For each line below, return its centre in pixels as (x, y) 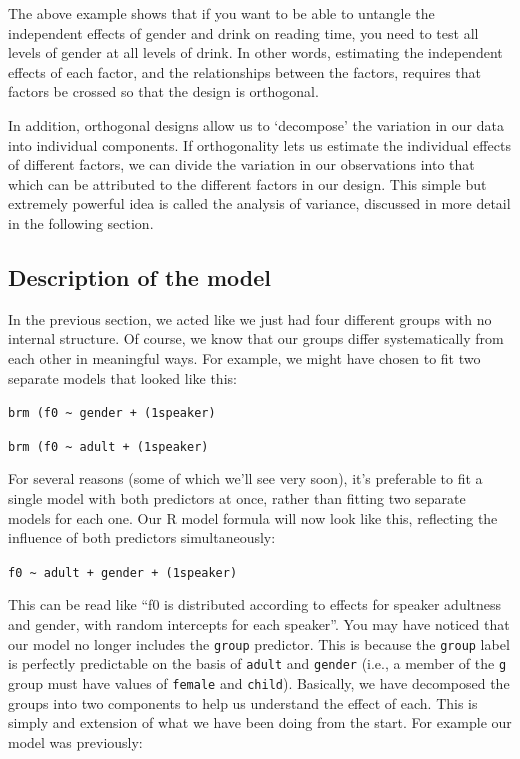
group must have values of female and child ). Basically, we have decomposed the (259, 682)
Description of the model (140, 276)
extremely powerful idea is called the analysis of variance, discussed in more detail (259, 203)
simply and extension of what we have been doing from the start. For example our (260, 722)
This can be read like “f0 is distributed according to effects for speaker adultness (255, 604)
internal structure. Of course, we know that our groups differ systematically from (256, 338)
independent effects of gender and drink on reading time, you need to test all (243, 32)
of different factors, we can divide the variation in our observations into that (241, 164)
